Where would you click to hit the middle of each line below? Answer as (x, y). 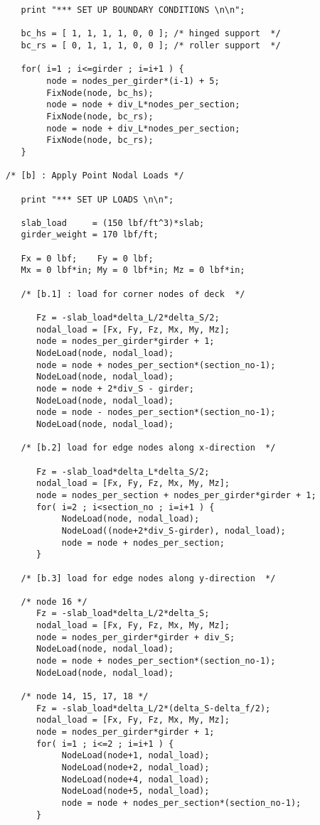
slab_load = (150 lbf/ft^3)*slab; (113, 223)
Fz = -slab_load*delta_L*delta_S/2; (123, 471)
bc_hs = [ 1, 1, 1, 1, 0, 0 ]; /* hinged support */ (151, 34)
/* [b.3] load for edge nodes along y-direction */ (148, 578)
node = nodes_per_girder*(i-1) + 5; (133, 81)
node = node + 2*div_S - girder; (115, 389)
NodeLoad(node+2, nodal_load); (135, 767)
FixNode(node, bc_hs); (100, 93)
